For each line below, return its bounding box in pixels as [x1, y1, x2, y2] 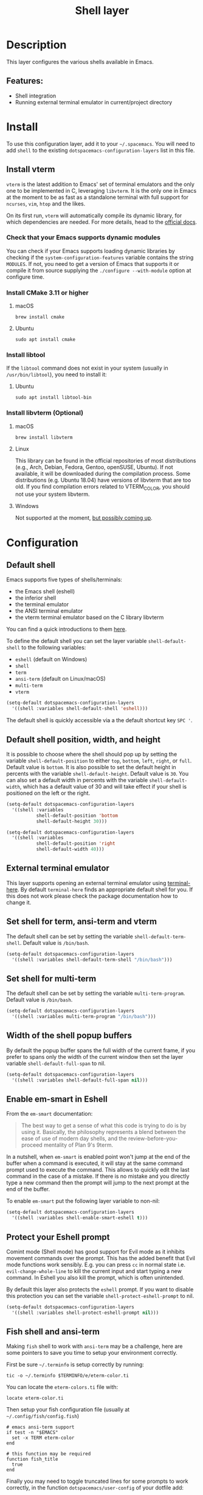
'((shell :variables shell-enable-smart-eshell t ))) [12, 1215, 148, 1221]
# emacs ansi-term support [6, 1424, 75, 1430]
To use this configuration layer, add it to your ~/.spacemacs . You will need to [6, 140, 196, 147]
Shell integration [15, 92, 57, 99]
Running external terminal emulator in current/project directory [15, 98, 173, 106]
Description [6, 38, 67, 52]
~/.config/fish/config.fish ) [6, 1413, 80, 1420]
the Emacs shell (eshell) [15, 588, 75, 595]
